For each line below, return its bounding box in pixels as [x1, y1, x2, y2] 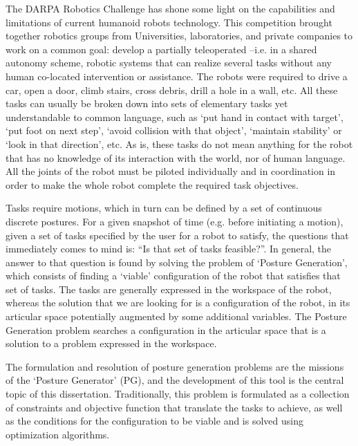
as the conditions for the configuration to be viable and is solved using [6, 414, 303, 428]
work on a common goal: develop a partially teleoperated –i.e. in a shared [6, 41, 317, 56]
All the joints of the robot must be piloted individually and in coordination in [6, 164, 336, 178]
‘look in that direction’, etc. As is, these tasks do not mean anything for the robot [6, 136, 353, 151]
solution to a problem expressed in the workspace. [6, 336, 217, 351]
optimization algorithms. [6, 427, 110, 441]
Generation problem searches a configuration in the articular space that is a [6, 322, 326, 337]
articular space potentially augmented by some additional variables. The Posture [6, 309, 347, 324]
